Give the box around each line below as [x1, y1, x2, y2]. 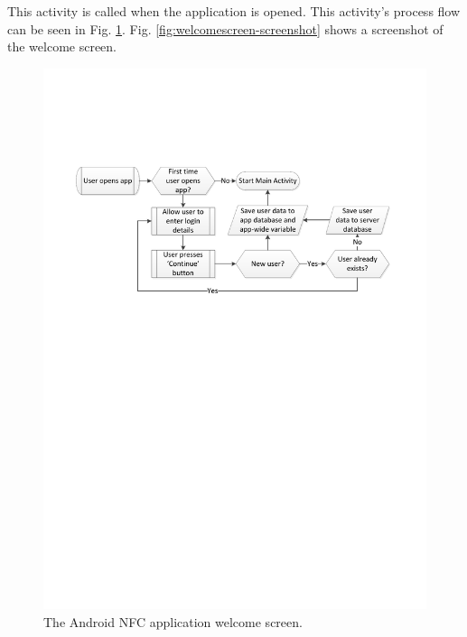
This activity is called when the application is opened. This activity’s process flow [7, 2, 461, 20]
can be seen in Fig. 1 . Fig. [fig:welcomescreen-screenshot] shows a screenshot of [7, 19, 444, 38]
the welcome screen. [7, 37, 117, 56]
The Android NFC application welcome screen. [43, 613, 303, 632]
